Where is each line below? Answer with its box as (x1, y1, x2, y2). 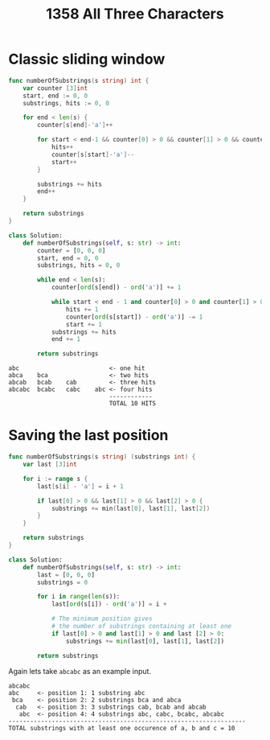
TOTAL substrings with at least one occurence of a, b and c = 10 (8, 724, 235, 732)
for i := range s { (22, 475, 88, 483)
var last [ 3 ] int (22, 460, 78, 468)
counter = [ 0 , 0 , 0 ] (37, 246, 106, 254)
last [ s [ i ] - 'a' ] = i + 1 (37, 482, 125, 491)
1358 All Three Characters (46, 5, 224, 23)
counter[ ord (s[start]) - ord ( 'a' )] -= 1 (65, 313, 203, 321)
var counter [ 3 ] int (22, 84, 88, 92)
